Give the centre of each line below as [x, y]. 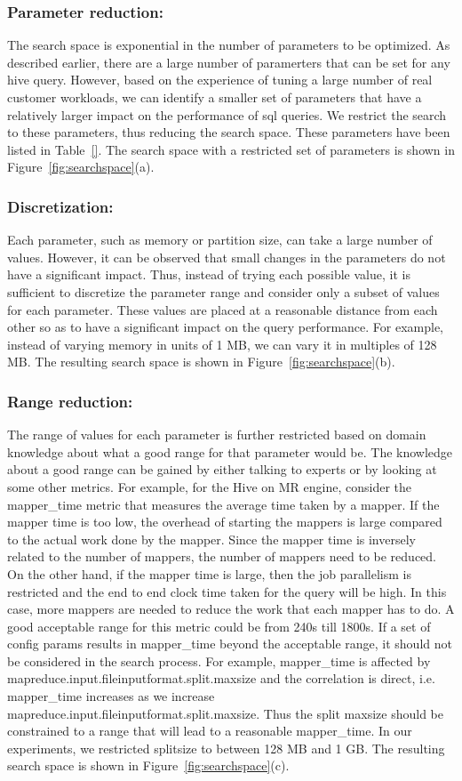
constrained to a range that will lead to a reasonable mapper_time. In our [210, 731]
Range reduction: [70, 401]
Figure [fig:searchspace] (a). [81, 167]
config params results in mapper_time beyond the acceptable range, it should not [230, 644]
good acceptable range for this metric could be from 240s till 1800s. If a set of [219, 626]
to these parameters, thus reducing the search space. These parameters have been [229, 132]
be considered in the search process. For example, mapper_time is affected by [219, 660]
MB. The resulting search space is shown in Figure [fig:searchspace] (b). [201, 362]
